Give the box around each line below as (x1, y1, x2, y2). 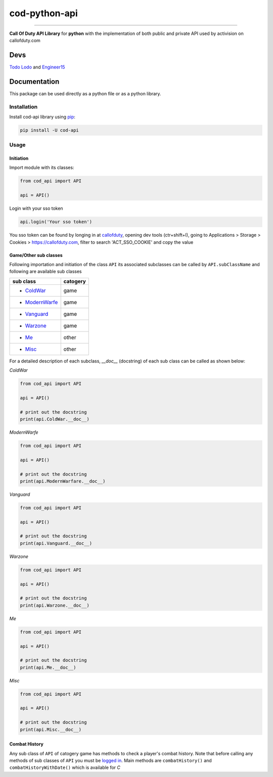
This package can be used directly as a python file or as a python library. (9, 90, 161, 96)
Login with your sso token (9, 205, 63, 211)
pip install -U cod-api (20, 127, 79, 133)
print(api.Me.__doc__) (20, 664, 76, 670)
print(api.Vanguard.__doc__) (20, 540, 93, 546)
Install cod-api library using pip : (9, 114, 76, 120)
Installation (9, 103, 38, 110)
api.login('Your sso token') (20, 219, 93, 225)
